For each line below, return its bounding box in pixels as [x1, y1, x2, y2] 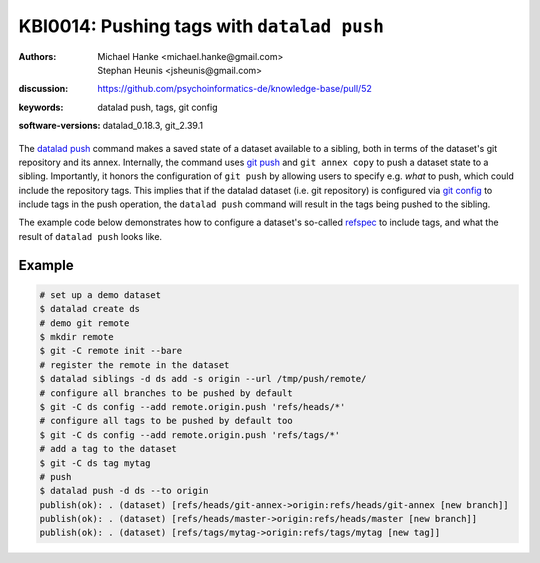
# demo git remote [39, 317, 130, 329]
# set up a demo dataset [39, 289, 162, 300]
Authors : [18, 50, 57, 62]
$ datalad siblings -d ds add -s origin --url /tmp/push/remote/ [39, 373, 367, 385]
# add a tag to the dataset [39, 443, 177, 455]
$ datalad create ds [39, 303, 140, 315]
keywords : [18, 101, 64, 113]
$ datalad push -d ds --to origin [39, 485, 209, 497]
